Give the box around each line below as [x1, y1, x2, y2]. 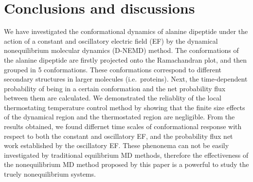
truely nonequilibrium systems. [4, 169, 96, 179]
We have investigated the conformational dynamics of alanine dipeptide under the [4, 26, 248, 36]
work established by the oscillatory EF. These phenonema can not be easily [4, 140, 229, 150]
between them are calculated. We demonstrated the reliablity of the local [4, 93, 222, 103]
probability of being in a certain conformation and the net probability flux [4, 83, 226, 93]
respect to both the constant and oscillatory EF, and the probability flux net [4, 131, 233, 141]
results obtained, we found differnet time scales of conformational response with [4, 121, 242, 132]
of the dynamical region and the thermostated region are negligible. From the [4, 112, 235, 122]
